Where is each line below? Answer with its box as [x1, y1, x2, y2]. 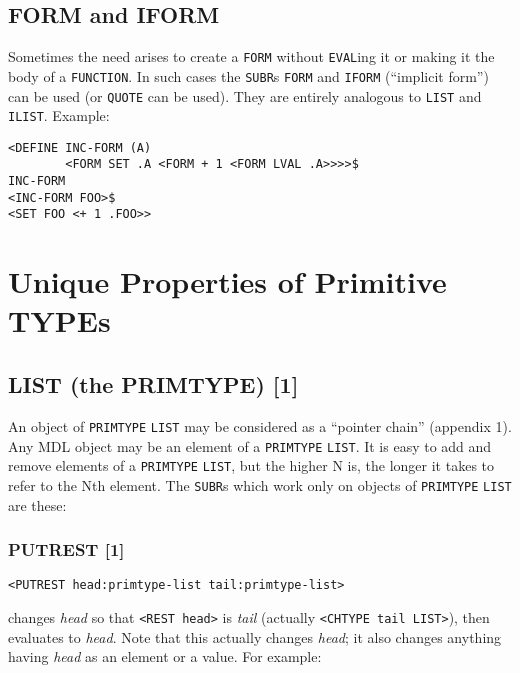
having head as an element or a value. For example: [8, 646, 322, 667]
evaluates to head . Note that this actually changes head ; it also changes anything [8, 626, 502, 647]
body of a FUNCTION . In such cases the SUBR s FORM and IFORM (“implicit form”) [8, 65, 489, 86]
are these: [8, 494, 67, 515]
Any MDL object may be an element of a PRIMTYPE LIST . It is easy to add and [8, 435, 492, 456]
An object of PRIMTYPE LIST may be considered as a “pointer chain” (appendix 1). [8, 415, 512, 436]
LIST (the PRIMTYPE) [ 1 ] [8, 369, 299, 400]
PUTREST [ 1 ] [8, 537, 125, 562]
